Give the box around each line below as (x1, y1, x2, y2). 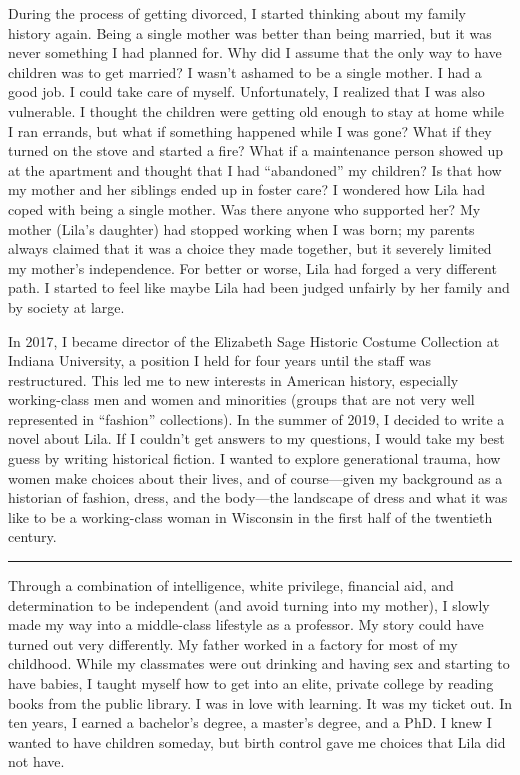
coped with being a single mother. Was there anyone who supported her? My (8, 198, 481, 219)
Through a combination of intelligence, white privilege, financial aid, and (8, 575, 454, 596)
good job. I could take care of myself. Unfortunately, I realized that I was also (8, 81, 485, 102)
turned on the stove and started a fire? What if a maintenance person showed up (8, 140, 504, 161)
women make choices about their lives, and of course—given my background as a (8, 467, 503, 488)
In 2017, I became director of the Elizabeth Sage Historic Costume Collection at (8, 330, 500, 351)
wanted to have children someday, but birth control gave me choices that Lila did (8, 731, 506, 752)
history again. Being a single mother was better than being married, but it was (8, 22, 492, 43)
